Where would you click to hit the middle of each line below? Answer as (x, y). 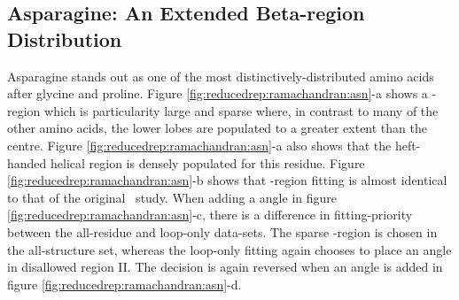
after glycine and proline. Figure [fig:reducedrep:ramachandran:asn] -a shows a (218, 93)
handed (27, 162)
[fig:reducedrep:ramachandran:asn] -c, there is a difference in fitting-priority (210, 215)
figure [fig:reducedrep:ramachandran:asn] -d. (124, 284)
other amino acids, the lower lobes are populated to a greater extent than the (217, 128)
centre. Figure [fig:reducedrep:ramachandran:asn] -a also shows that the (199, 145)
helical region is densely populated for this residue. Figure (208, 162)
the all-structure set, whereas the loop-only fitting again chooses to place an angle (229, 249)
